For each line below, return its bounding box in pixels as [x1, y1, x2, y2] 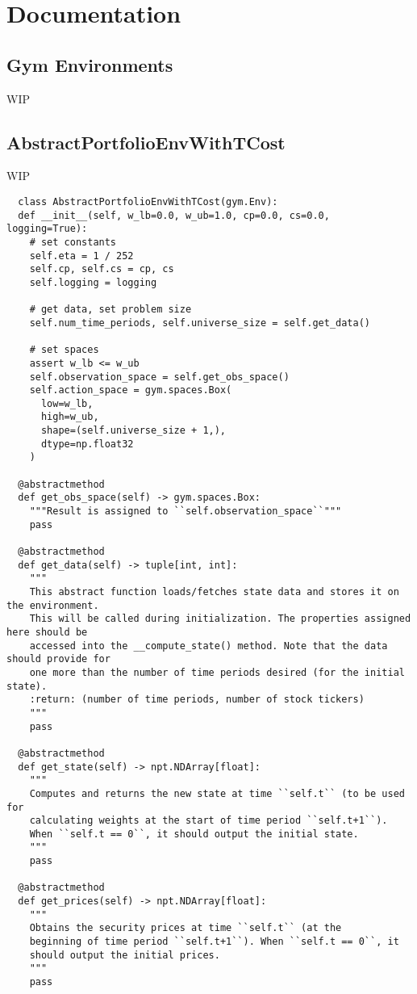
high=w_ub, [40, 411, 99, 423]
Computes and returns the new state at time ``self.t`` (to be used [29, 787, 405, 799]
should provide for [6, 653, 111, 665]
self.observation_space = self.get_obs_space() [29, 371, 290, 383]
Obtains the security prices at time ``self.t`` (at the [29, 922, 342, 934]
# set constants [29, 236, 117, 248]
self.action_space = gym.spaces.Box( [29, 384, 232, 396]
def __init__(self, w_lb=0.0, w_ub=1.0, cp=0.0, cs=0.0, [18, 209, 330, 221]
